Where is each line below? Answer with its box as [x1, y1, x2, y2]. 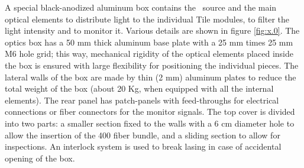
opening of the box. [5, 151, 75, 164]
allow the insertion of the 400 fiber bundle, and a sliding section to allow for [5, 128, 280, 141]
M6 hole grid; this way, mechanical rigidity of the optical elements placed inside [5, 47, 293, 60]
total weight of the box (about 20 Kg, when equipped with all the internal [5, 82, 274, 95]
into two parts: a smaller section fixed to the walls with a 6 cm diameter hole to [5, 117, 295, 129]
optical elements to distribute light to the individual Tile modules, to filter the [5, 12, 289, 25]
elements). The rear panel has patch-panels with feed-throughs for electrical [5, 93, 279, 106]
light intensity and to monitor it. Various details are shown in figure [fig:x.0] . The [5, 24, 300, 37]
